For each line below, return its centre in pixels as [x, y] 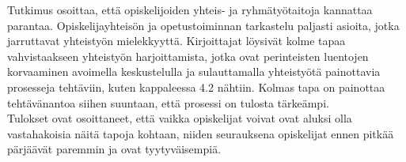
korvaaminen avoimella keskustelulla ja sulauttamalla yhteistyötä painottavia [194, 72]
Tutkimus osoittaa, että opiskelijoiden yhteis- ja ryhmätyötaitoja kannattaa [190, 9]
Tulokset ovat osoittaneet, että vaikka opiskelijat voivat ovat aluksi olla [180, 118]
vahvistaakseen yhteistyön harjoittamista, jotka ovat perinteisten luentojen [188, 56]
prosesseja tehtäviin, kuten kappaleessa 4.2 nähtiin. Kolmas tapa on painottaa [196, 87]
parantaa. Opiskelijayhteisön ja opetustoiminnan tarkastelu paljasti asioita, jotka [203, 25]
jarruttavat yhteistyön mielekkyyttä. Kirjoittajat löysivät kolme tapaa [176, 41]
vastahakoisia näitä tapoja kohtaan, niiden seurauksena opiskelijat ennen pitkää [201, 133]
